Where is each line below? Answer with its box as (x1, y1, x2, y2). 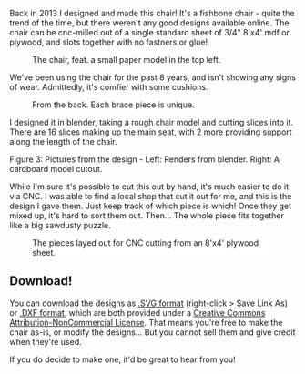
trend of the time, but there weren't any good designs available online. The (9, 17, 290, 28)
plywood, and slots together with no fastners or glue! (9, 36, 208, 47)
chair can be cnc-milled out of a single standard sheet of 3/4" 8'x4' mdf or (9, 27, 290, 37)
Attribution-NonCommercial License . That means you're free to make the (9, 317, 283, 328)
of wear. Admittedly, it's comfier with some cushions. (9, 82, 208, 92)
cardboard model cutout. (9, 164, 103, 174)
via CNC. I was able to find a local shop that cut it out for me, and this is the (9, 191, 292, 201)
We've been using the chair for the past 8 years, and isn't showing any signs (9, 72, 297, 83)
